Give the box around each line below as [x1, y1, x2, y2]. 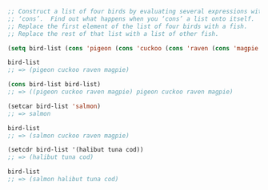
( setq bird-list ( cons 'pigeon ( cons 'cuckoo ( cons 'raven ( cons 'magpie [7, 44, 259, 52]
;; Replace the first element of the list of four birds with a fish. [7, 22, 248, 30]
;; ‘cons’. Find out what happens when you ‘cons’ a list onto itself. [7, 14, 255, 23]
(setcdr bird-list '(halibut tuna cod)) [7, 146, 145, 154]
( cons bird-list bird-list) [7, 81, 102, 89]
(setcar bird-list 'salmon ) [7, 102, 102, 110]
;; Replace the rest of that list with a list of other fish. [7, 30, 219, 38]
